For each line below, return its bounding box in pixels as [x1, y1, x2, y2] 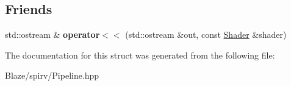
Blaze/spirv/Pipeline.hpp [5, 69, 99, 82]
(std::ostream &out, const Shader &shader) [125, 28, 287, 41]
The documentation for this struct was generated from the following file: [5, 48, 275, 61]
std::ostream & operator [5, 28, 100, 41]
